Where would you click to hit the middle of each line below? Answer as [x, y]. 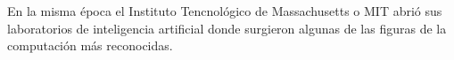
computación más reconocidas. [90, 45]
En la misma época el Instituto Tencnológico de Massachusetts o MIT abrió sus [225, 11]
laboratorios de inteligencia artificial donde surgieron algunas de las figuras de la [227, 28]
